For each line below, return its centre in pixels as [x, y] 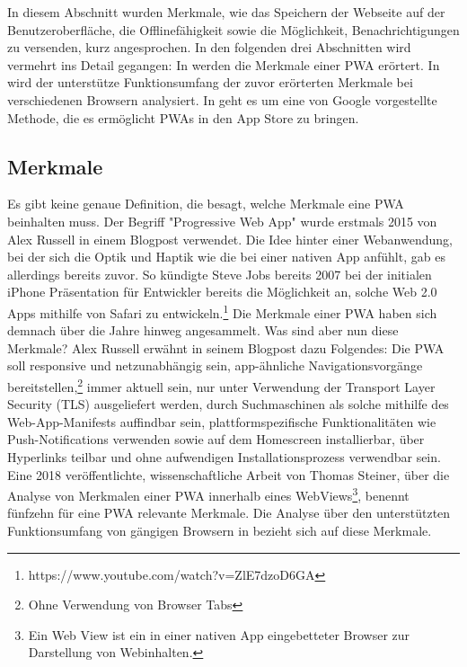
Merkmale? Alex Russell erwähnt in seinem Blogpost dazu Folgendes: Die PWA [226, 347]
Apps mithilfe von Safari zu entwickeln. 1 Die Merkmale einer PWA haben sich [222, 311]
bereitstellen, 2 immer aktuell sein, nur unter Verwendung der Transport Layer [221, 385]
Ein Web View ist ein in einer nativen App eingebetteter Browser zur [219, 634]
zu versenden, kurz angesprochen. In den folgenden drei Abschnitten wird [209, 47]
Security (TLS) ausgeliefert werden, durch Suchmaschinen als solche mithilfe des [228, 404]
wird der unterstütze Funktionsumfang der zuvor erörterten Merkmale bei [210, 82]
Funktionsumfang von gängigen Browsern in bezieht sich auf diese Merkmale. [220, 531]
